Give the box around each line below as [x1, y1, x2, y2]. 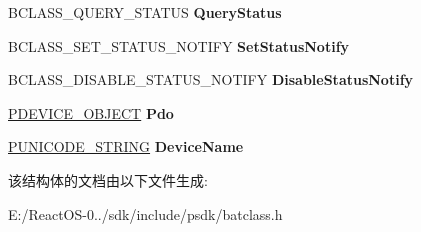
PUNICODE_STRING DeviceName [8, 136, 244, 157]
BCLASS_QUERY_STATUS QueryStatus [8, 2, 282, 22]
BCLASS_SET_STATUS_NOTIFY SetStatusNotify [8, 35, 350, 56]
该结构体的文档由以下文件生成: [8, 169, 208, 190]
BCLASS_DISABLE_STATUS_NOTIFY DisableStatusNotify [8, 69, 414, 90]
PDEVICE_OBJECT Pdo [8, 102, 174, 123]
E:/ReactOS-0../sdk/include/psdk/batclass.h [8, 203, 283, 224]
